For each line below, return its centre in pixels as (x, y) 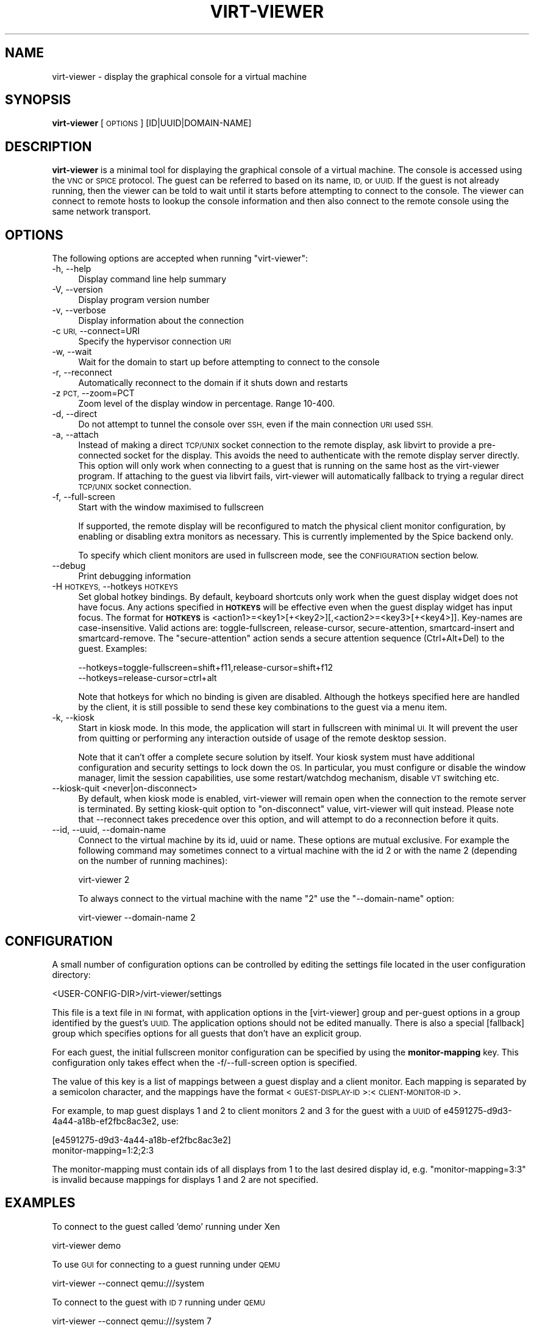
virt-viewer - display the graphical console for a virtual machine (180, 76)
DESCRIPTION (48, 146)
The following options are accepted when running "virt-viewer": (180, 259)
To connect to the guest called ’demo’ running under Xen (166, 1226)
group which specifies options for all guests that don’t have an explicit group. (207, 1033)
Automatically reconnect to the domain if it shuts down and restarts (213, 383)
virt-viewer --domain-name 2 (137, 918)
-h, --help (72, 269)
